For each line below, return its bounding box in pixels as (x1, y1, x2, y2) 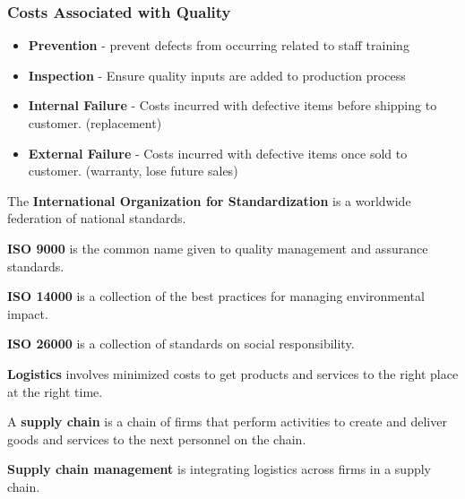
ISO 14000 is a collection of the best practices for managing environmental (7, 287, 425, 305)
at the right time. (7, 382, 103, 400)
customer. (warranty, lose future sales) (28, 161, 238, 180)
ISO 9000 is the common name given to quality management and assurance (7, 238, 428, 257)
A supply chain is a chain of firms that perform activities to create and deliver (7, 412, 447, 431)
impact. (7, 304, 48, 323)
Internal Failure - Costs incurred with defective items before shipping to (28, 96, 437, 115)
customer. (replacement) (28, 114, 162, 132)
